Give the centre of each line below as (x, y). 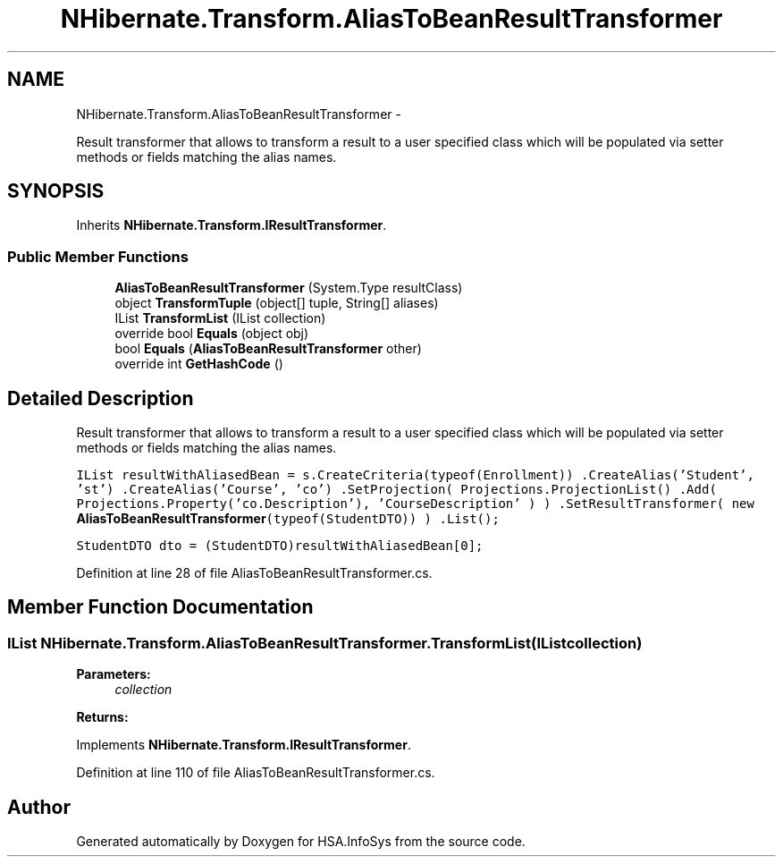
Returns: (102, 717)
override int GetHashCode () (199, 364)
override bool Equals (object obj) (212, 334)
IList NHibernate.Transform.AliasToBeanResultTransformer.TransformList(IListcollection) (325, 643)
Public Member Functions (98, 256)
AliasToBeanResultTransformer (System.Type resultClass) (289, 288)
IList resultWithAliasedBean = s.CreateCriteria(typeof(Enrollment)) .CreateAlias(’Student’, (415, 475)
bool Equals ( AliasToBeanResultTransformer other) (268, 349)
